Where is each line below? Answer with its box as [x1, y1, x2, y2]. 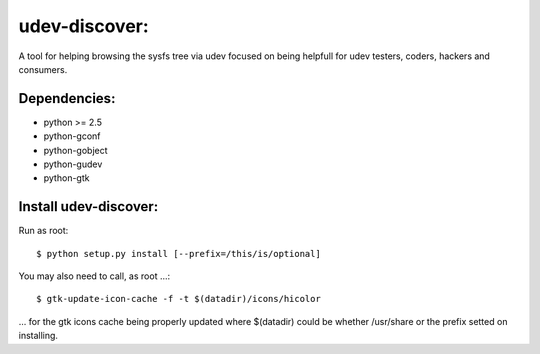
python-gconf [43, 130, 101, 142]
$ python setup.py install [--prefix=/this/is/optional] [36, 248, 322, 259]
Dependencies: [18, 90, 116, 107]
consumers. [18, 63, 68, 75]
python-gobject [43, 144, 109, 156]
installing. [18, 330, 59, 342]
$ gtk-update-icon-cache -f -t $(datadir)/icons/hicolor [36, 293, 322, 305]
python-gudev [43, 158, 103, 170]
